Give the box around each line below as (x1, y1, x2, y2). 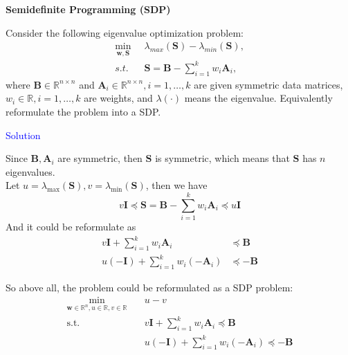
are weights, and (84, 91, 153, 105)
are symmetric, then (57, 151, 143, 165)
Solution (6, 127, 41, 142)
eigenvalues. (6, 164, 55, 179)
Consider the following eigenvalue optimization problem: (6, 25, 244, 39)
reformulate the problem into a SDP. (6, 104, 161, 118)
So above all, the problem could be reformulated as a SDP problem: (6, 280, 293, 295)
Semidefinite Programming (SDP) (6, 2, 171, 16)
